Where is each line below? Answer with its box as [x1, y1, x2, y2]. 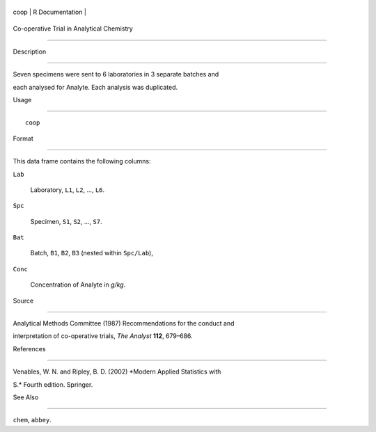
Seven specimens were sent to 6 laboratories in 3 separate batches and [13, 70, 219, 79]
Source [13, 296, 34, 305]
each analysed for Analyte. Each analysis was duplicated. [13, 83, 178, 91]
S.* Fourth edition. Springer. [13, 380, 93, 389]
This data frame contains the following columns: [13, 157, 151, 166]
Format [13, 134, 34, 143]
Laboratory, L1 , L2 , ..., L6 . [30, 185, 105, 194]
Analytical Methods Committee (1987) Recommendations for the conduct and [13, 319, 235, 328]
